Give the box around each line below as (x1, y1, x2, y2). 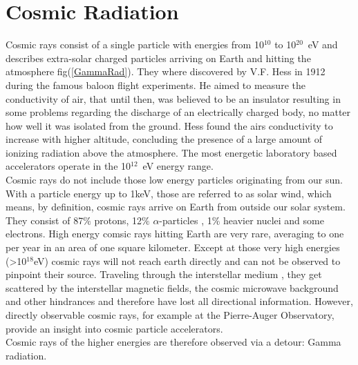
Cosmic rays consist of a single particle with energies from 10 (6, 37, 264, 52)
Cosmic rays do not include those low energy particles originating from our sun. (6, 172, 343, 187)
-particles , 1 (159, 213, 212, 227)
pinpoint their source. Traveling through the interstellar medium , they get (6, 267, 322, 282)
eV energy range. (142, 159, 214, 173)
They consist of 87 (6, 213, 84, 227)
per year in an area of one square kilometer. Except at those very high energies (6, 240, 340, 255)
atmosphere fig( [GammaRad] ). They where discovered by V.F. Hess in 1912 (6, 64, 326, 79)
